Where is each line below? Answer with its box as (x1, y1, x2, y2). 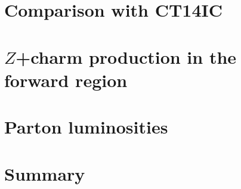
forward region (4, 67, 128, 92)
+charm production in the (16, 44, 237, 69)
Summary (4, 161, 85, 185)
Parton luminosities (4, 114, 168, 139)
